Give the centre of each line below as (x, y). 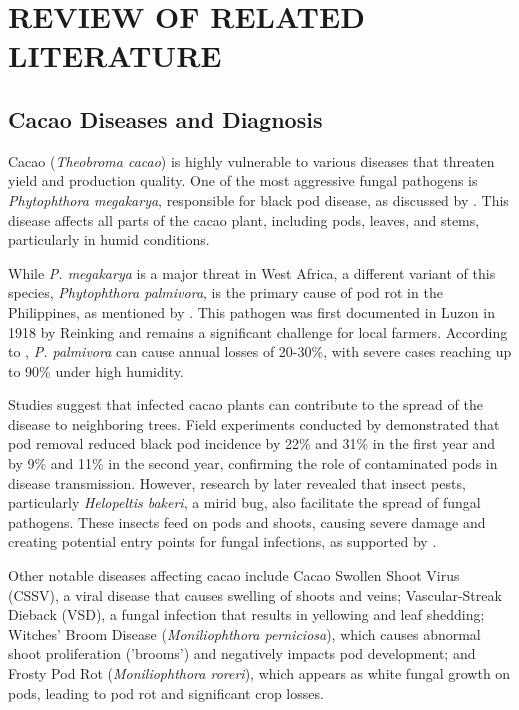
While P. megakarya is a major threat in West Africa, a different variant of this (252, 272)
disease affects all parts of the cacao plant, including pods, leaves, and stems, (244, 219)
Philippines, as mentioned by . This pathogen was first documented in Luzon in (251, 311)
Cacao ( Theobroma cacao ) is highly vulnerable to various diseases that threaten (251, 160)
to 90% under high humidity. (96, 370)
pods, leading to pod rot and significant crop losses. (166, 692)
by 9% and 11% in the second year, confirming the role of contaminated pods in (253, 463)
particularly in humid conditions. (109, 239)
